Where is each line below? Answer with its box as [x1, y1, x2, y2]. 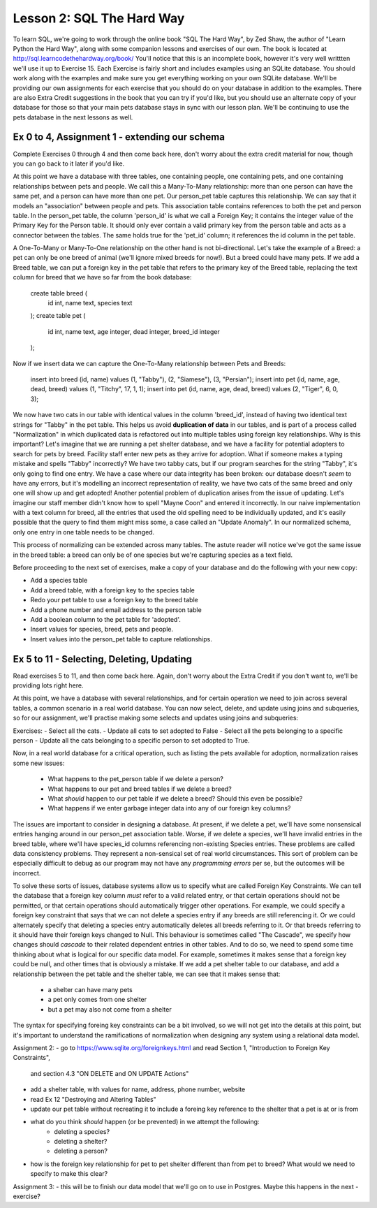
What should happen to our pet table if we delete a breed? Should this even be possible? [47, 794, 303, 803]
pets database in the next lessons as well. [13, 112, 133, 122]
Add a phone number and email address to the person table [30, 605, 202, 614]
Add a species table [30, 576, 88, 585]
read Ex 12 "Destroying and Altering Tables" [30, 1095, 156, 1103]
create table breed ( [30, 289, 87, 297]
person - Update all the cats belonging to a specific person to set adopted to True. [13, 736, 250, 745]
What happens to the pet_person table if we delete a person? [47, 775, 223, 783]
